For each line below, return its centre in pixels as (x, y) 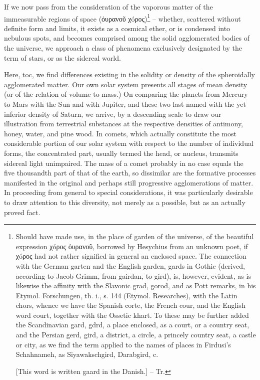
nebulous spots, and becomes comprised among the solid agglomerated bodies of (127, 38)
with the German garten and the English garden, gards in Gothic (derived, (130, 265)
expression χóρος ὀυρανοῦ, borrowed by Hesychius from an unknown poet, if (132, 246)
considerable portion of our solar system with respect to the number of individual (129, 143)
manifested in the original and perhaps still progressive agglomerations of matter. (129, 182)
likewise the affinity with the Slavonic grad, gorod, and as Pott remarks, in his (136, 286)
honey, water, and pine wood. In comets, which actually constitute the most (120, 133)
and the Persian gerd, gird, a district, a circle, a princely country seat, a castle (136, 335)
